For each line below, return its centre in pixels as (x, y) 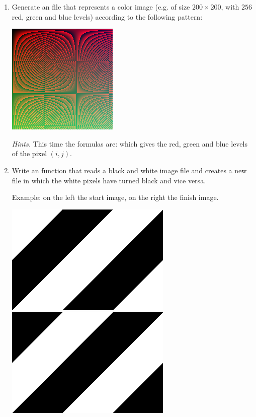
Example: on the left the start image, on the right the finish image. (115, 197)
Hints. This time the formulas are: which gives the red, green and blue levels (130, 143)
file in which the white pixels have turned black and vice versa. (109, 180)
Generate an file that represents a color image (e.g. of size (101, 7)
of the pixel (29, 153)
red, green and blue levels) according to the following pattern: (107, 16)
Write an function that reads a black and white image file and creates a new (129, 170)
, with (230, 7)
